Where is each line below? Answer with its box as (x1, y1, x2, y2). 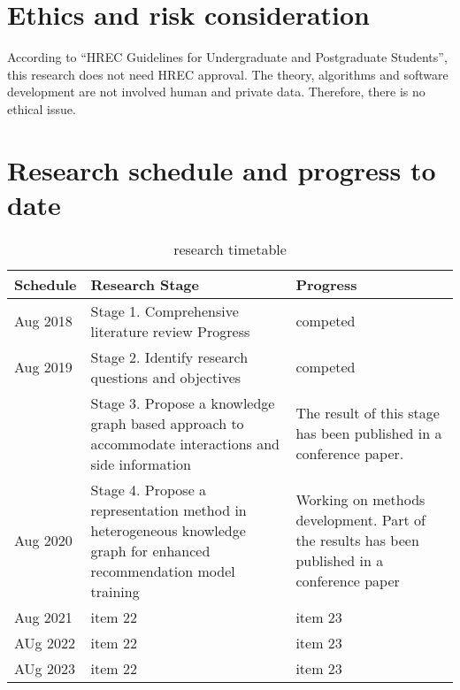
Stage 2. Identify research (90, 346, 249, 367)
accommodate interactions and (90, 433, 280, 454)
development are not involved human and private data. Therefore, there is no (7, 82, 425, 101)
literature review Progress (90, 320, 250, 341)
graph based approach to (90, 412, 244, 433)
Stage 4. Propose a (90, 479, 207, 500)
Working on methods (295, 489, 425, 510)
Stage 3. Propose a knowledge (90, 392, 275, 413)
